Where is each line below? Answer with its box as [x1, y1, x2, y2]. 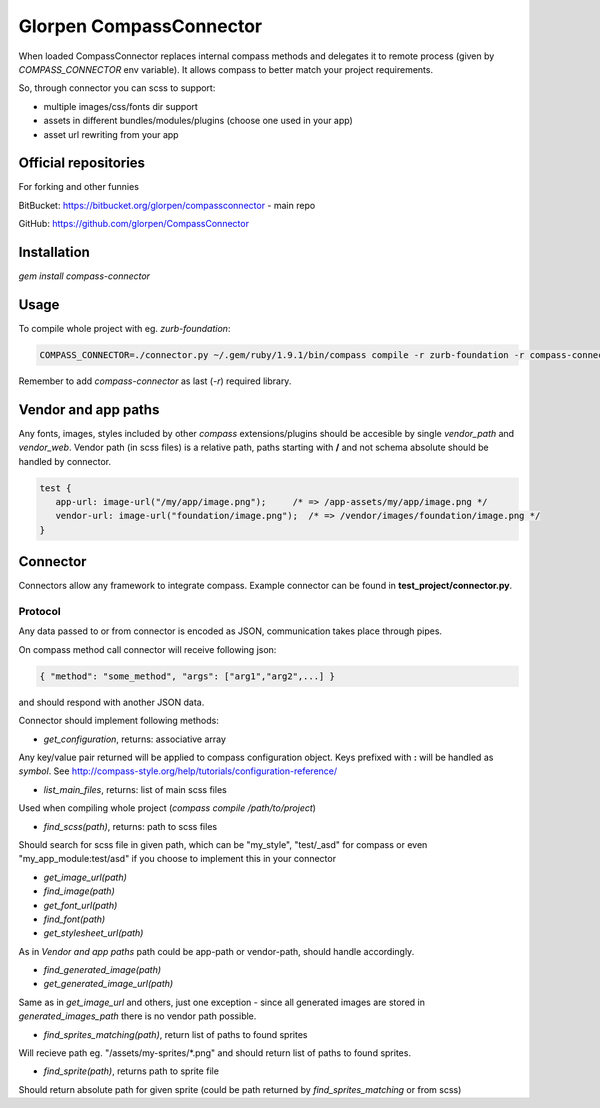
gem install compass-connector [18, 270, 150, 282]
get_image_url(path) [43, 871, 127, 883]
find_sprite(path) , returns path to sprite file [43, 1065, 220, 1077]
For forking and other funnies [18, 181, 140, 193]
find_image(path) [43, 885, 115, 897]
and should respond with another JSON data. [18, 696, 205, 708]
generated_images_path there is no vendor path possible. [18, 1010, 257, 1022]
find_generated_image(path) [43, 964, 162, 976]
